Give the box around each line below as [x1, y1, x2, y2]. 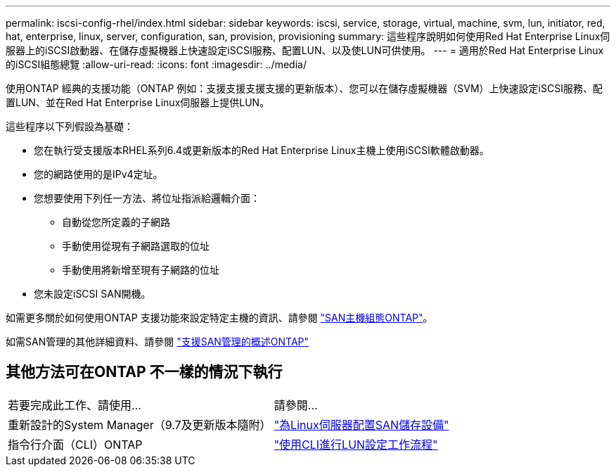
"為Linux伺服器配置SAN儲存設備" [274, 417, 449, 432]
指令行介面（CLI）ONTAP [8, 437, 143, 452]
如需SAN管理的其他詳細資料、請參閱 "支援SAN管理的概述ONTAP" [6, 336, 309, 347]
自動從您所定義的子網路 [62, 216, 170, 228]
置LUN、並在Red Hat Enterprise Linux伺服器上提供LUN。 [6, 96, 270, 108]
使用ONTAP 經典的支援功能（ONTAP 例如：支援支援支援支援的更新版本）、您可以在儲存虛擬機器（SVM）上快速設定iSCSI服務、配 [6, 82, 603, 94]
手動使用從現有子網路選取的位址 [62, 240, 210, 252]
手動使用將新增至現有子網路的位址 [62, 264, 219, 276]
